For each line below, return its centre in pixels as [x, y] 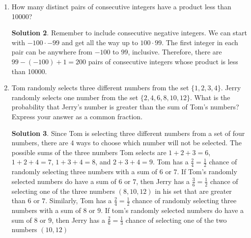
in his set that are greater [193, 191]
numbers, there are [40, 143]
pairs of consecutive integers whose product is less [163, 61]
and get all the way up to [100, 42]
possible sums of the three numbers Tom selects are [89, 152]
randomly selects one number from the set [75, 97]
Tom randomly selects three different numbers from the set [100, 88]
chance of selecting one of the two [176, 220]
